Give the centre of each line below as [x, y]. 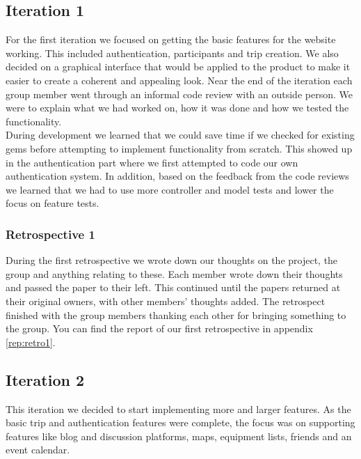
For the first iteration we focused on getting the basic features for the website [171, 39]
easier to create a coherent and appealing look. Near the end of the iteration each [179, 80]
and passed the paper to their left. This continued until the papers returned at [173, 287]
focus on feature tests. [53, 203]
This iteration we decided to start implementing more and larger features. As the [178, 409]
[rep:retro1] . [31, 342]
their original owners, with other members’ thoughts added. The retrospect [166, 301]
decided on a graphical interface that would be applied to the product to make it [178, 67]
